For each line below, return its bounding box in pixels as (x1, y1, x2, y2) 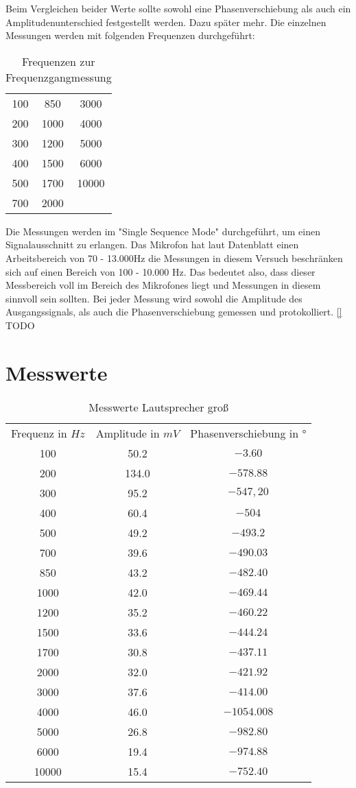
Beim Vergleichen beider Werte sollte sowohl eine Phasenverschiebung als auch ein (5, 1, 351, 15)
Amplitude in (95, 425, 160, 441)
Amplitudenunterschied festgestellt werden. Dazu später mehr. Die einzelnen (5, 14, 327, 29)
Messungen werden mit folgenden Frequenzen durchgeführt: (5, 28, 255, 43)
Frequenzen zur (22, 53, 95, 69)
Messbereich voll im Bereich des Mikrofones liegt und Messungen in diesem (5, 278, 321, 292)
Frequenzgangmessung (5, 69, 112, 85)
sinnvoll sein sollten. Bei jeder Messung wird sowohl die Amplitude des (5, 291, 302, 305)
